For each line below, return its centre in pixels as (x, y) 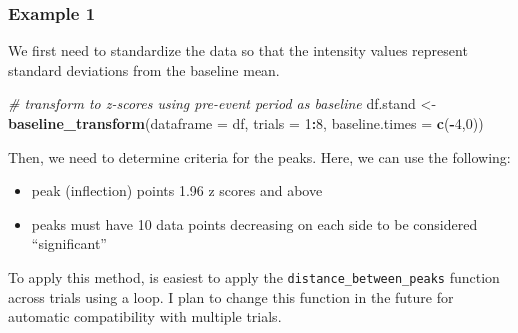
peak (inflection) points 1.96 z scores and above (177, 190)
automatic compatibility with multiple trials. (145, 316)
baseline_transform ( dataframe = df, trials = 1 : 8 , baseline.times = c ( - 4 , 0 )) (246, 123)
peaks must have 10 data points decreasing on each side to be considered (254, 223)
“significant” (69, 243)
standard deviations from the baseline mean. (144, 69)
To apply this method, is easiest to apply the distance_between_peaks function (254, 276)
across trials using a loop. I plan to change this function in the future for (231, 296)
